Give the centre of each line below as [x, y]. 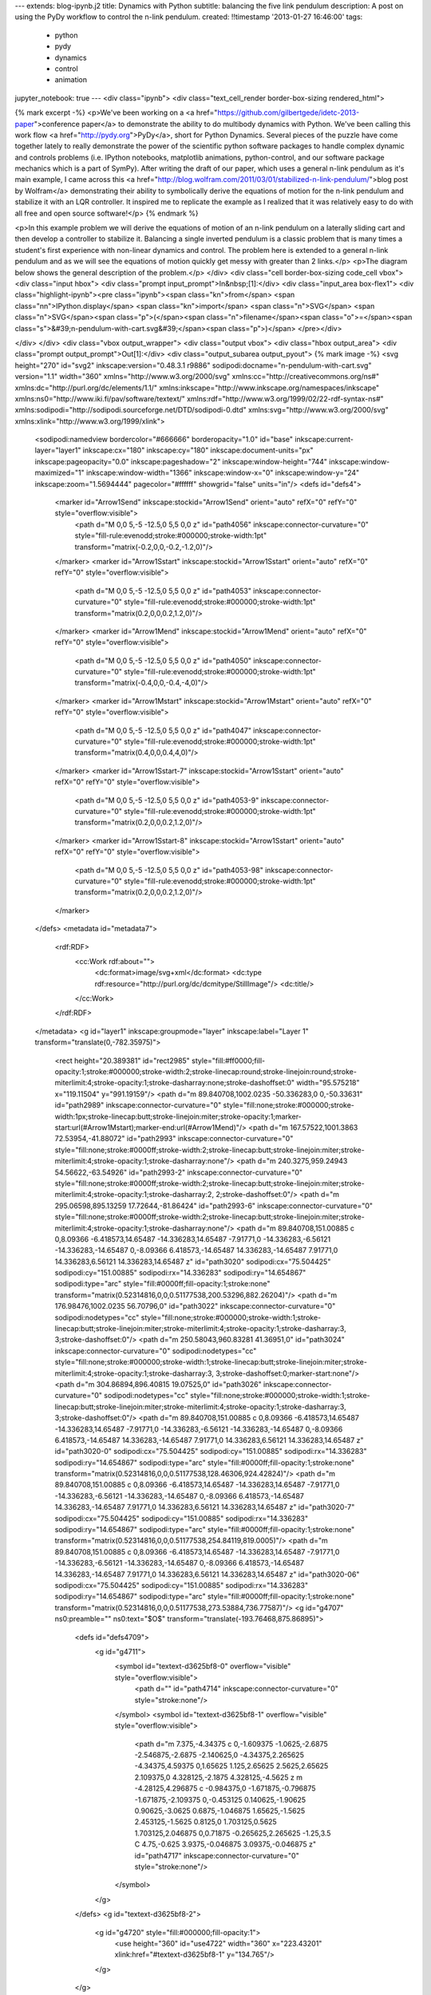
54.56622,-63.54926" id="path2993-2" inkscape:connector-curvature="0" [179, 1172]
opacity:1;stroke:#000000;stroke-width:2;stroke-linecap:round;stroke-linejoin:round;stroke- [206, 1072]
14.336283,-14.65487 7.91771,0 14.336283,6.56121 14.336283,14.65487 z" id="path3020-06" [207, 1574]
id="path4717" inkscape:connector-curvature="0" [217, 1855]
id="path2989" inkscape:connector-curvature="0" [138, 1105]
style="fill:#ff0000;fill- [229, 1061]
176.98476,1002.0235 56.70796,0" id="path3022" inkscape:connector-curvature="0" [195, 1306]
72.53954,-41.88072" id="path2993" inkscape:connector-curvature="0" [174, 1139]
